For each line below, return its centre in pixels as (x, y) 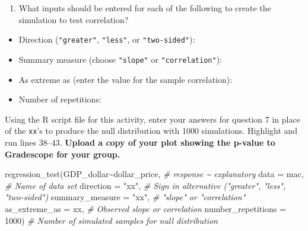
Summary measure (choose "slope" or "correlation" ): (120, 59)
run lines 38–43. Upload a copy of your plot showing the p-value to (140, 142)
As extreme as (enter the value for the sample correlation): (126, 79)
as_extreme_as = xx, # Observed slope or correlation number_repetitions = (145, 208)
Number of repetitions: (60, 99)
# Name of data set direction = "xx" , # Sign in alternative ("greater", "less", (145, 185)
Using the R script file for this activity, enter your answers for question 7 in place (153, 119)
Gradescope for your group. (63, 154)
